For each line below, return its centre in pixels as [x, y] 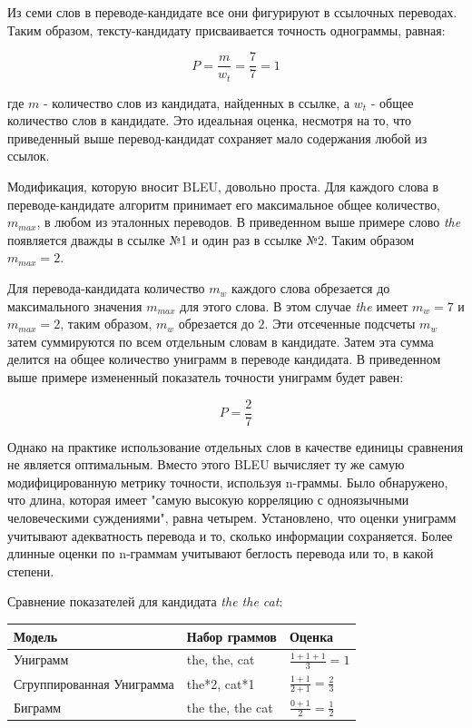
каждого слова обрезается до [310, 288]
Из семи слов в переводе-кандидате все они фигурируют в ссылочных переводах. [232, 12]
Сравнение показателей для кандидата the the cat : [145, 601]
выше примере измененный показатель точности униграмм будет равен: [206, 377]
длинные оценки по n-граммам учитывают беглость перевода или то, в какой [221, 553]
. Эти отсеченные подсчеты [340, 324]
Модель [36, 636]
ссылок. [29, 156]
